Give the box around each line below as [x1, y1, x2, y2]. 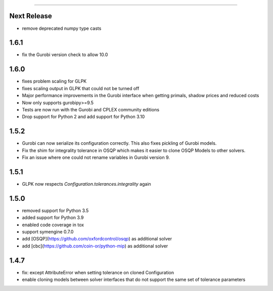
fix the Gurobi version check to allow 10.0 [22, 52, 108, 58]
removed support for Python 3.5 [22, 207, 89, 214]
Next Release [9, 12, 53, 20]
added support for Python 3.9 [22, 215, 84, 221]
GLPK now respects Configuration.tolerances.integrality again [22, 181, 151, 187]
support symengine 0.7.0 [22, 228, 74, 235]
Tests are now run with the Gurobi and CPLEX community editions [22, 106, 159, 112]
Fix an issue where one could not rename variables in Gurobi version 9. [22, 154, 170, 160]
